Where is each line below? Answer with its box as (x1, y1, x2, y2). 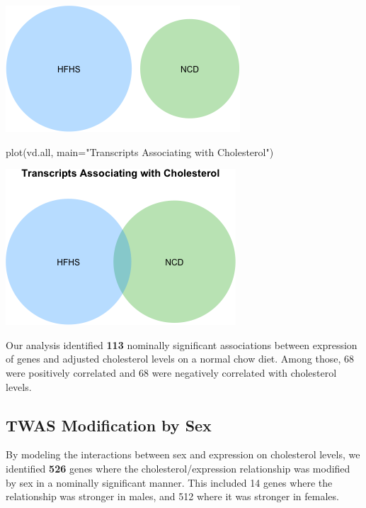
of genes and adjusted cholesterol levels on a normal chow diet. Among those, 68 (6, 351, 354, 366)
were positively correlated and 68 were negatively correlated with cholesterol (6, 365, 337, 380)
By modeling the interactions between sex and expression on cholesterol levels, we (6, 447, 360, 462)
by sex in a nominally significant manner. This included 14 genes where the (6, 475, 333, 490)
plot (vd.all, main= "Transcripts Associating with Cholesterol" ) (6, 144, 274, 159)
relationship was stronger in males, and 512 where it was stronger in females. (6, 489, 339, 504)
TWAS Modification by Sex (6, 414, 212, 436)
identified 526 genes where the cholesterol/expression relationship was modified (6, 460, 350, 475)
